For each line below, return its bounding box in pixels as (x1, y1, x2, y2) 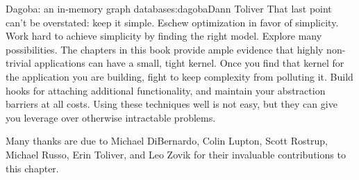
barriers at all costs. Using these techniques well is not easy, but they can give (6, 97, 337, 111)
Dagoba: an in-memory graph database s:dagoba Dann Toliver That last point (6, 1, 332, 15)
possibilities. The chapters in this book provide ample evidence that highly (6, 42, 324, 56)
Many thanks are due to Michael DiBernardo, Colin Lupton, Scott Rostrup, (6, 133, 328, 148)
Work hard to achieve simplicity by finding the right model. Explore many (6, 28, 322, 43)
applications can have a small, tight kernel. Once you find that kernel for (34, 56, 344, 70)
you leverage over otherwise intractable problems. (6, 110, 216, 124)
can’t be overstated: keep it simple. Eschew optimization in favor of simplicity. (6, 15, 339, 29)
